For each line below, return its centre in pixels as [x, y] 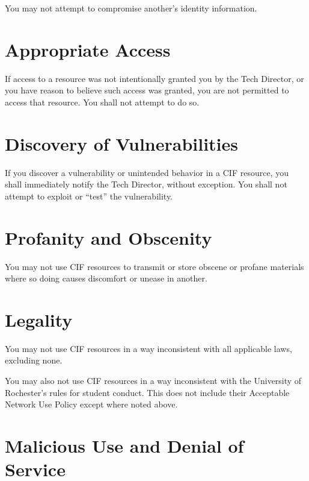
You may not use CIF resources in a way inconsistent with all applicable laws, [148, 348]
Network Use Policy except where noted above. [91, 404]
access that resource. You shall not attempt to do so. [102, 102]
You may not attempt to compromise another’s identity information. [131, 8]
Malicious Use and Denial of [124, 445]
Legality [39, 319]
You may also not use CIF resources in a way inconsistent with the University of [153, 381]
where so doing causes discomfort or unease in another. [106, 278]
